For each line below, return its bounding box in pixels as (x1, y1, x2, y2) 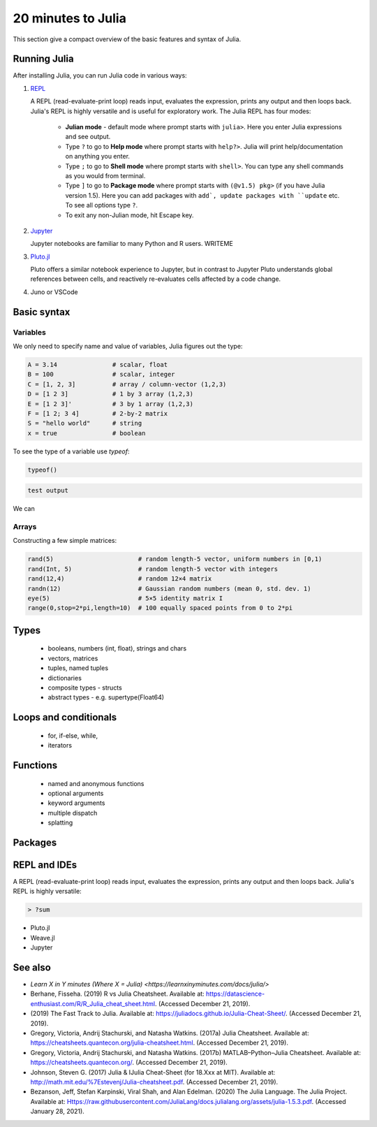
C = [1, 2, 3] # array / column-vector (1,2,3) (27, 380, 227, 388)
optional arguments (47, 789, 104, 797)
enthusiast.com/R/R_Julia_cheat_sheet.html (30, 999, 156, 1008)
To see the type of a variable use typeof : (13, 447, 130, 456)
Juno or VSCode (30, 287, 78, 296)
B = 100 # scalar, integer (27, 370, 175, 379)
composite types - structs (47, 683, 122, 692)
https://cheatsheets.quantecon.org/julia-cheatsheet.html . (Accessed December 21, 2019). (30, 1038, 289, 1047)
